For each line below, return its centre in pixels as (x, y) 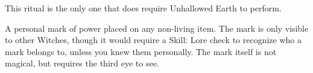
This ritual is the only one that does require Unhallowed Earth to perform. (143, 8)
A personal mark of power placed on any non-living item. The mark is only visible (157, 28)
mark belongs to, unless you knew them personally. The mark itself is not (141, 51)
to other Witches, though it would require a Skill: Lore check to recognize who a (153, 40)
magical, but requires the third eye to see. (82, 63)
